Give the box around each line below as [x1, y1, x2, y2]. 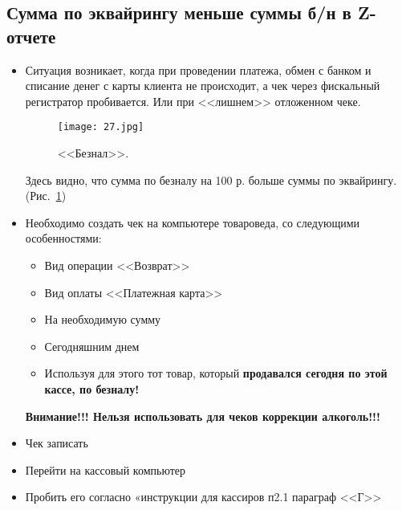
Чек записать [25, 435, 88, 451]
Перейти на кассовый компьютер [25, 461, 186, 478]
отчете [6, 23, 56, 48]
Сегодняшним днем [44, 337, 140, 354]
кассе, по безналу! [44, 380, 140, 397]
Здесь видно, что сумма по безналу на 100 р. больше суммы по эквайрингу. [25, 171, 397, 188]
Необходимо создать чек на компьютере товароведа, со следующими [25, 214, 360, 231]
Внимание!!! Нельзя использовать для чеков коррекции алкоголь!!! [25, 407, 380, 424]
